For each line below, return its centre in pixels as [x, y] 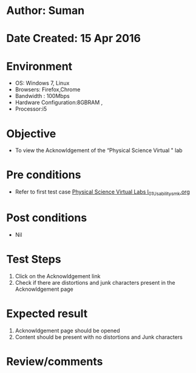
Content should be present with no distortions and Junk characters [99, 337]
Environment [39, 66]
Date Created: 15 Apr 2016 [74, 39]
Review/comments [55, 361]
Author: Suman [46, 11]
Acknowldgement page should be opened [67, 330]
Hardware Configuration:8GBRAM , [59, 103]
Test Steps [34, 260]
